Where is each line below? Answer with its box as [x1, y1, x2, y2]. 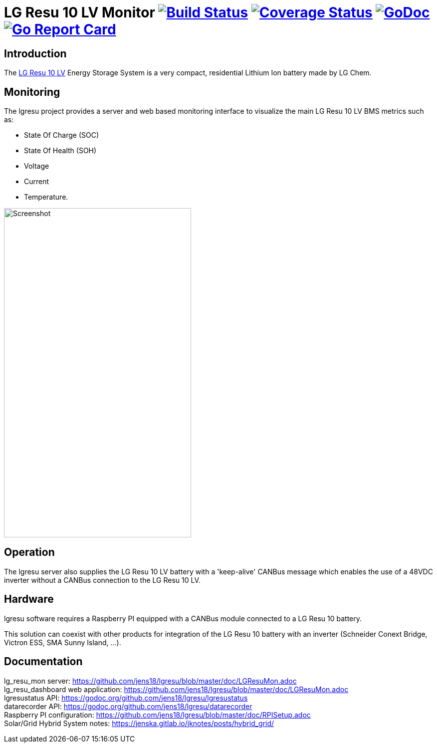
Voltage [24, 162, 49, 171]
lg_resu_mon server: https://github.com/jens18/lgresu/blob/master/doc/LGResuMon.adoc [4, 676, 297, 685]
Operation [4, 546, 55, 559]
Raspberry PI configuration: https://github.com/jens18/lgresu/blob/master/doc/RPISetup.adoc [4, 710, 311, 719]
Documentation [4, 655, 83, 668]
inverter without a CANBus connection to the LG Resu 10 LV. [4, 575, 201, 584]
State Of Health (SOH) [24, 146, 97, 155]
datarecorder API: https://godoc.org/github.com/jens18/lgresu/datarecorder [4, 702, 252, 711]
